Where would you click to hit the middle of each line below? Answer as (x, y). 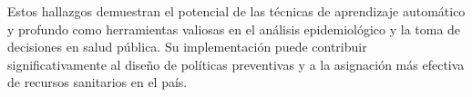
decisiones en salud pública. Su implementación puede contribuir (187, 47)
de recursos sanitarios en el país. (97, 82)
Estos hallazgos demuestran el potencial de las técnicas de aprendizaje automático (236, 11)
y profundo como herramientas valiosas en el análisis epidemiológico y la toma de (234, 29)
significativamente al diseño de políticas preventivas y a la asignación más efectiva (236, 64)
